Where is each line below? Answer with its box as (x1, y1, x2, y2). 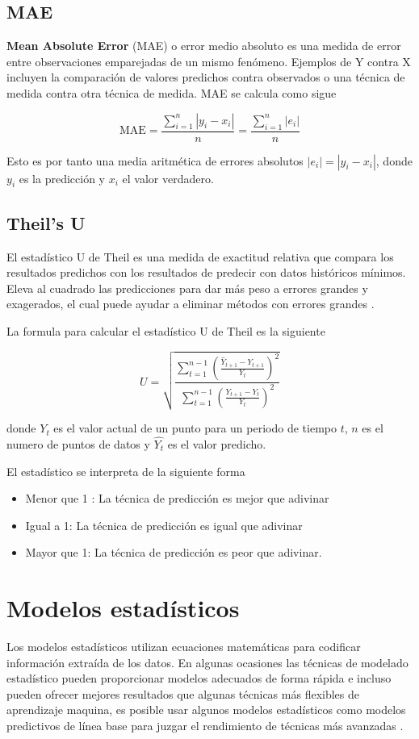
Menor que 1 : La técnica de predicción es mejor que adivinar (25, 490, 329, 507)
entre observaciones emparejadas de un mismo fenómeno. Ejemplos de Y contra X (6, 52, 411, 69)
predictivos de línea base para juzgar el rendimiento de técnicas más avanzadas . (6, 717, 404, 733)
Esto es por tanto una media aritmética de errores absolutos (6, 152, 304, 169)
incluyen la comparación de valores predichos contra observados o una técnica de (6, 69, 405, 86)
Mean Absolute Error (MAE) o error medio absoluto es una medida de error (6, 37, 401, 54)
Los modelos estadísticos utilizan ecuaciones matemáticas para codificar (6, 638, 361, 655)
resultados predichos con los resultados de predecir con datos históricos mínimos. (6, 264, 406, 281)
